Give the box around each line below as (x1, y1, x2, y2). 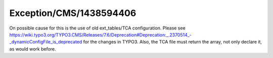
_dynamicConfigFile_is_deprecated (9, 39, 82, 45)
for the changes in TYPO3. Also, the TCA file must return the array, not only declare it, (83, 39, 262, 45)
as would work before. (9, 45, 56, 52)
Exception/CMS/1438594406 (9, 7, 136, 18)
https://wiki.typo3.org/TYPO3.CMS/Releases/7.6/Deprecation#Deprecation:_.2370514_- (9, 31, 192, 37)
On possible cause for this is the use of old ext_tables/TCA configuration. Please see (9, 25, 186, 31)
